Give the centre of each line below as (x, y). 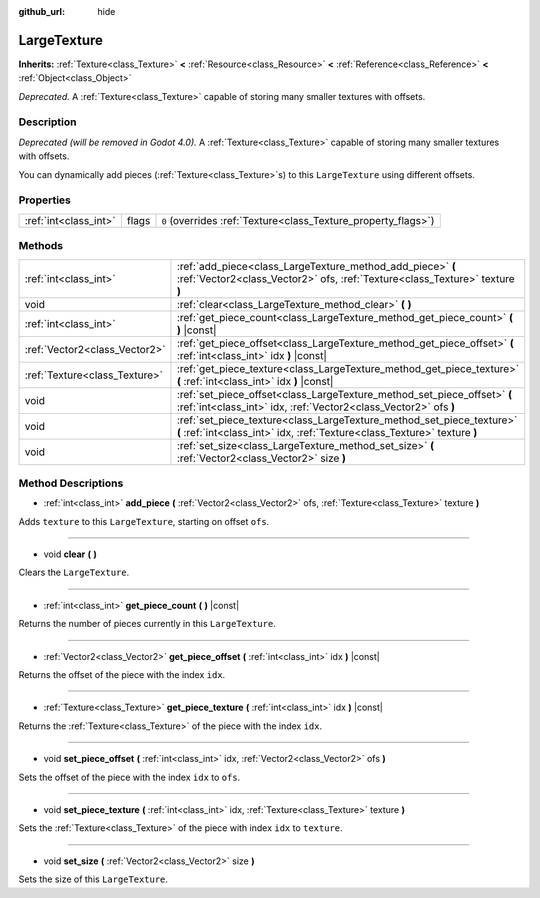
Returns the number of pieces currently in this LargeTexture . (147, 624)
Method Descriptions (71, 483)
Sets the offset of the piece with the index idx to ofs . (129, 777)
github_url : (41, 11)
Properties (45, 200)
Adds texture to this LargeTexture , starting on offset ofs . (144, 521)
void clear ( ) (70, 554)
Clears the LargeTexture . (74, 572)
